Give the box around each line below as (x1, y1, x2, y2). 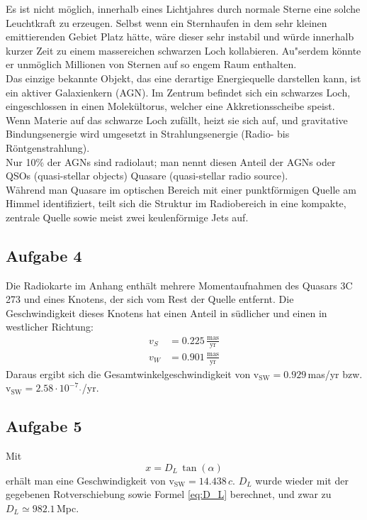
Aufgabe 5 (6, 415, 82, 437)
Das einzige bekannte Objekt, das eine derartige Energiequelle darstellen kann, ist (6, 70, 361, 85)
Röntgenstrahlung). (6, 140, 90, 155)
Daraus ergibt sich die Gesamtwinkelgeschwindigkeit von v (6, 366, 259, 381)
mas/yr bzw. (307, 366, 363, 381)
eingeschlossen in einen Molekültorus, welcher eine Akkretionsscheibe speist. (6, 99, 335, 114)
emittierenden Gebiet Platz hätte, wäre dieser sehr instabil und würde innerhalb (6, 29, 354, 44)
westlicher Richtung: (6, 319, 94, 334)
